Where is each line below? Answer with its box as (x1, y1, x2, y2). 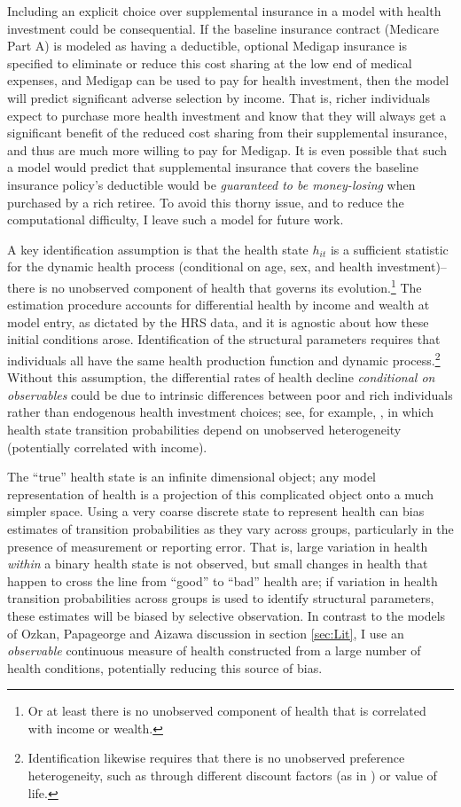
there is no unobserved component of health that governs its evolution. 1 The (7, 275, 422, 296)
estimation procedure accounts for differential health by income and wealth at (7, 295, 430, 314)
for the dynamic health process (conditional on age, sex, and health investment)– (7, 257, 447, 276)
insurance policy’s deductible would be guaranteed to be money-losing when (7, 175, 416, 193)
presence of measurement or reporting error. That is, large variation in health (7, 537, 428, 555)
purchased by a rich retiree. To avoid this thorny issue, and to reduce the (7, 192, 404, 211)
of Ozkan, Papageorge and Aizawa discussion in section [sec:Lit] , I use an (7, 623, 404, 642)
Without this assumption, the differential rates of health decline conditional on (7, 368, 435, 387)
